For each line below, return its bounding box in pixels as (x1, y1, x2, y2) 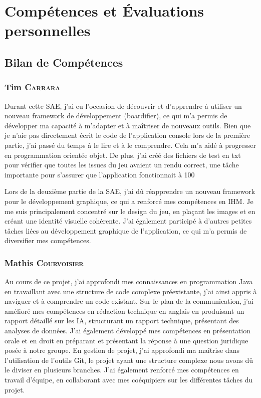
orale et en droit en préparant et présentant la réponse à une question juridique (5, 335, 248, 345)
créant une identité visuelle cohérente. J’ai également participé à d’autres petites (5, 216, 252, 226)
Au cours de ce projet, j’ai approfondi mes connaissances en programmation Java (5, 276, 253, 287)
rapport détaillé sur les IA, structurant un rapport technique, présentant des (5, 315, 239, 326)
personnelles (5, 20, 91, 41)
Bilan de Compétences (5, 54, 123, 70)
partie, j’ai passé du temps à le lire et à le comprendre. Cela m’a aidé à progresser (5, 139, 256, 150)
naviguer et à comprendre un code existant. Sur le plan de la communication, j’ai (5, 296, 253, 306)
